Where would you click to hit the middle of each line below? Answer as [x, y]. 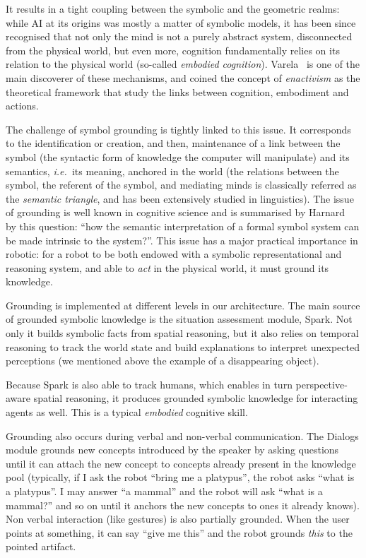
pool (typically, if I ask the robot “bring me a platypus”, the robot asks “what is [180, 477]
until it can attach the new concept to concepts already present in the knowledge [181, 463]
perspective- [321, 384]
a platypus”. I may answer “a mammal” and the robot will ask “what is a [164, 491]
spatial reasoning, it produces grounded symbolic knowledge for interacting [196, 398]
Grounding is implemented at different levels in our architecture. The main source [183, 305]
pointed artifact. [41, 546]
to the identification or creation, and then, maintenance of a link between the [173, 143]
